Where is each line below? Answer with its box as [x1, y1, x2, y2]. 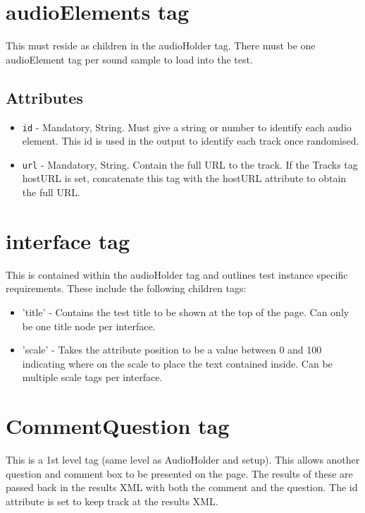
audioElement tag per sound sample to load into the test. [6, 52, 253, 66]
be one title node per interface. [22, 318, 156, 333]
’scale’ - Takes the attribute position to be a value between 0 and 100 [22, 342, 322, 357]
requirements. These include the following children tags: [6, 281, 247, 296]
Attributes [6, 86, 83, 108]
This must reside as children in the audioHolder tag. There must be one [6, 38, 316, 53]
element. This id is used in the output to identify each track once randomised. [22, 133, 359, 148]
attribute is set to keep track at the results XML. [6, 493, 218, 508]
